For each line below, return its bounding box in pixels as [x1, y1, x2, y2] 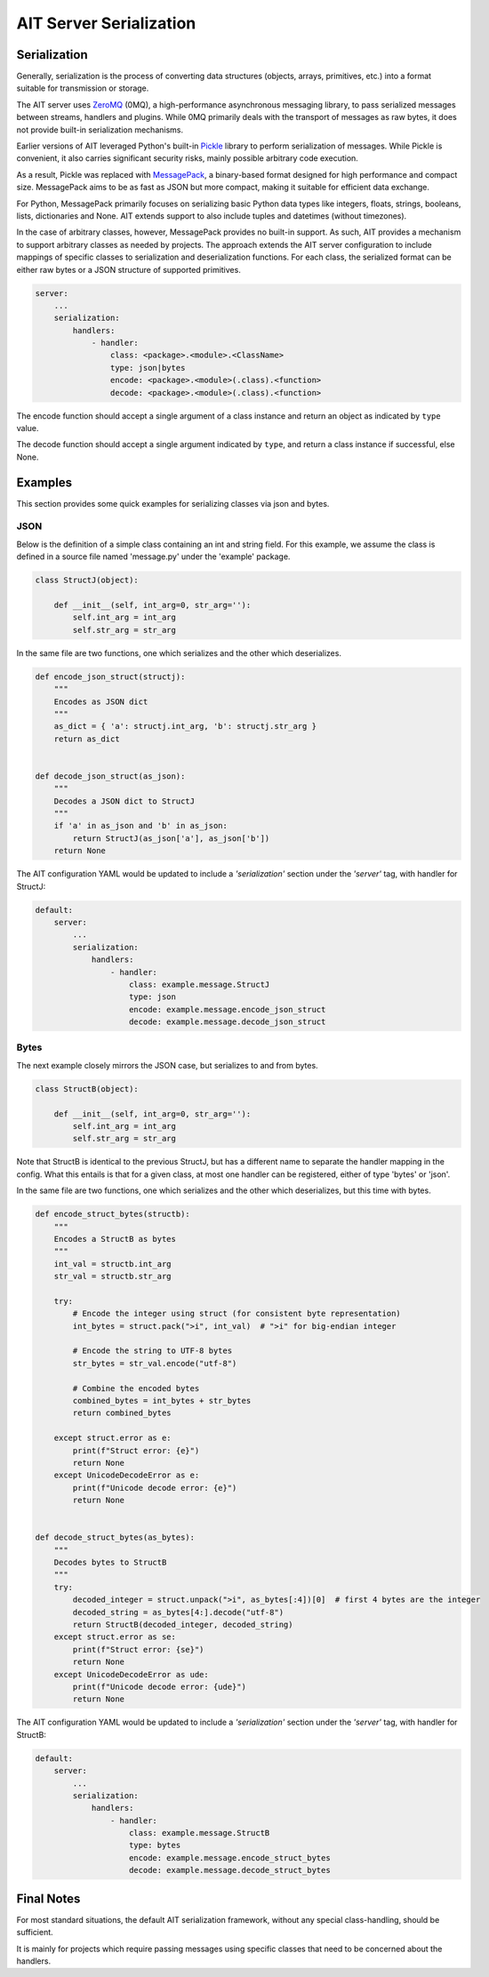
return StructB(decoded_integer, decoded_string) [72, 1620, 293, 1630]
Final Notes [16, 1891, 81, 1906]
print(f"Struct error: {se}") [72, 1645, 204, 1654]
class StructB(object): [35, 1084, 140, 1093]
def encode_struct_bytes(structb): [35, 1209, 190, 1220]
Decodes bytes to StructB [53, 1557, 167, 1568]
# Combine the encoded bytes [72, 1383, 200, 1393]
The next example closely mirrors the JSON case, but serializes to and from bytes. [16, 1060, 319, 1070]
